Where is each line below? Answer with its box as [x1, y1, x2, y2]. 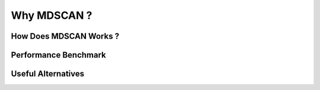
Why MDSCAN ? [11, 9, 92, 22]
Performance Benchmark [11, 50, 106, 60]
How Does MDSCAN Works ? [11, 31, 120, 41]
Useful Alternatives [11, 69, 85, 79]
